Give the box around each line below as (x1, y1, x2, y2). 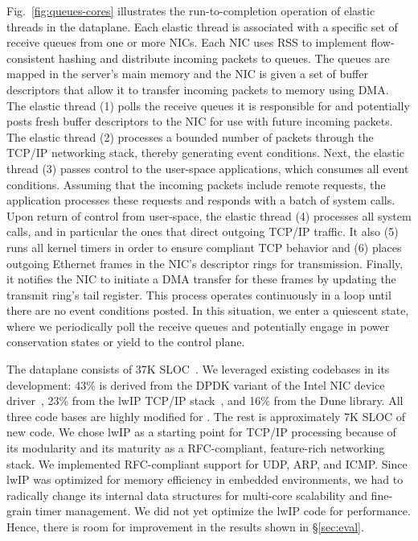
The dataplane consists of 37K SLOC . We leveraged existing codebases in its (6, 361, 390, 378)
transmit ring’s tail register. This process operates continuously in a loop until (6, 286, 391, 303)
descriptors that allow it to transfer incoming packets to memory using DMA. (6, 81, 389, 97)
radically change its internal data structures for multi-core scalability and (6, 486, 367, 503)
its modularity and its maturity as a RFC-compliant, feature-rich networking (6, 440, 385, 456)
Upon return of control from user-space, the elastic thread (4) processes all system (6, 207, 412, 224)
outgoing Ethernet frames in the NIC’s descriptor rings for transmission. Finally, (6, 254, 404, 271)
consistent (6, 49, 55, 66)
